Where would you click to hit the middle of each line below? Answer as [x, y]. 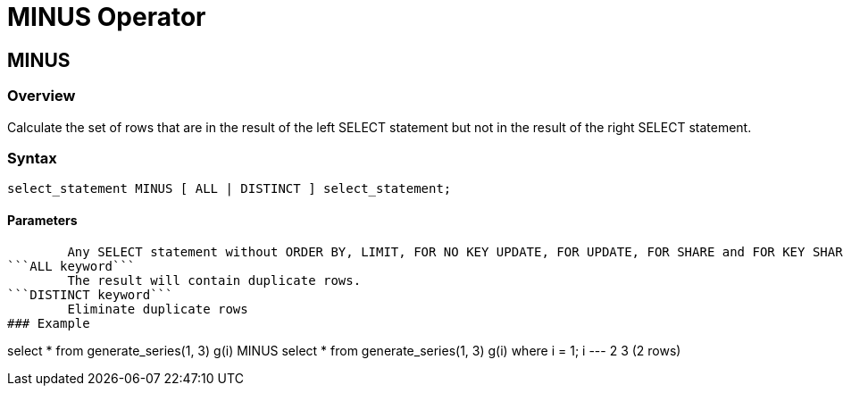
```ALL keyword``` [71, 266]
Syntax [32, 158]
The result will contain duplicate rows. [214, 280]
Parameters [42, 220]
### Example [49, 323]
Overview [42, 96]
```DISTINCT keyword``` [90, 294]
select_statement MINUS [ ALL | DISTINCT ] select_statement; [230, 189]
